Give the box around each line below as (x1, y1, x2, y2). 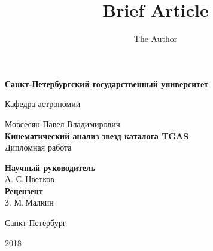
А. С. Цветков (5, 173, 54, 185)
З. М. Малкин (5, 196, 54, 209)
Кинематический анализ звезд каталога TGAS (5, 129, 189, 142)
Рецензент (5, 184, 43, 197)
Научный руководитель (5, 161, 96, 173)
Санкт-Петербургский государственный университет (5, 77, 209, 90)
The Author (133, 32, 178, 45)
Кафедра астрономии (5, 97, 81, 110)
